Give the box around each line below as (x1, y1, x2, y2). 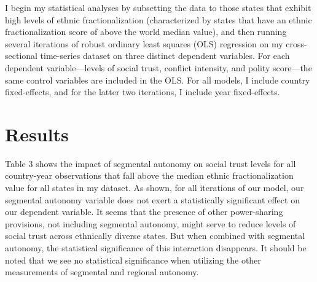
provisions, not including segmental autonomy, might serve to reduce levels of (5, 217, 296, 230)
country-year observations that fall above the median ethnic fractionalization (5, 169, 294, 182)
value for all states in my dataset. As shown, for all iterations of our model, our (5, 181, 304, 194)
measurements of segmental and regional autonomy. (5, 265, 199, 278)
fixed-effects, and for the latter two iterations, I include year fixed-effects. (5, 85, 280, 98)
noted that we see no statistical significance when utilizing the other (5, 253, 261, 266)
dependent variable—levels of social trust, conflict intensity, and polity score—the (5, 61, 312, 74)
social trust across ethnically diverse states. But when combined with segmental (5, 229, 305, 242)
